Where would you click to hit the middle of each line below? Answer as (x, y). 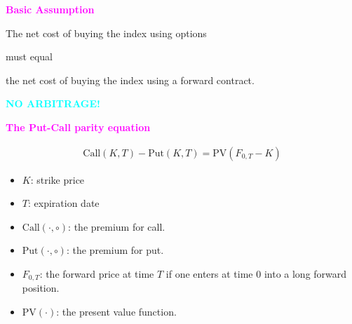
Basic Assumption (50, 9)
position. (41, 288)
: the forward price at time (97, 273)
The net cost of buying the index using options (106, 33)
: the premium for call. (117, 226)
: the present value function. (116, 312)
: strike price (57, 179)
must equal (29, 56)
